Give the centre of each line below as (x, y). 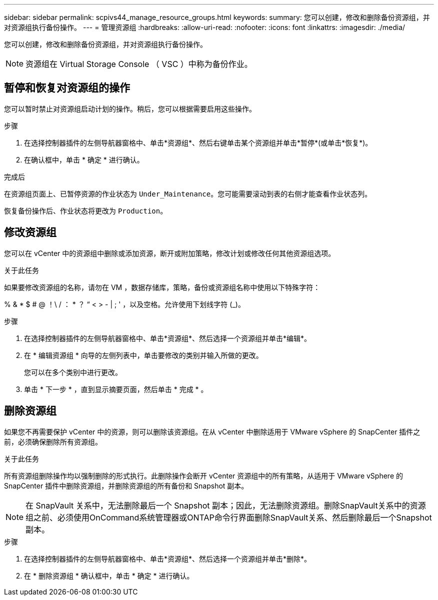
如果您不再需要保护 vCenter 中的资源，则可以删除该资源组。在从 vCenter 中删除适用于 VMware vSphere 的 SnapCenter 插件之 (212, 431)
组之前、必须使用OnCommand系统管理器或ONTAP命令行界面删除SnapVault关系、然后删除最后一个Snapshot (229, 517)
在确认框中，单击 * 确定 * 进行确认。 (84, 159)
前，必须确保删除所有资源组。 (53, 441)
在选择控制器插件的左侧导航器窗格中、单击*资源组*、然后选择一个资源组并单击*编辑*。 (168, 338)
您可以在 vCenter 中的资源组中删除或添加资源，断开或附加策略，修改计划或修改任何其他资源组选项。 (170, 253)
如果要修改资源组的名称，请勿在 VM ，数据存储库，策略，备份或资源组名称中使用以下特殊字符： (162, 287)
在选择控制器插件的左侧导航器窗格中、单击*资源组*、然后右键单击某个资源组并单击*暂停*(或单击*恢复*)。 (198, 142)
